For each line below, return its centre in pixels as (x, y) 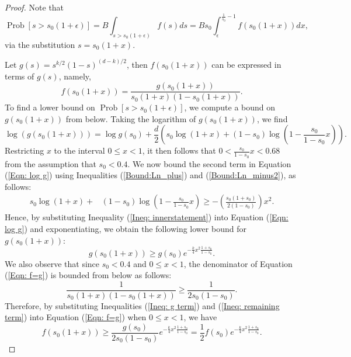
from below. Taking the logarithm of (131, 118)
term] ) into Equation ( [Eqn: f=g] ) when (76, 317)
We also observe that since (52, 263)
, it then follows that (179, 150)
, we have (200, 317)
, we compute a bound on (230, 107)
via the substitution (40, 44)
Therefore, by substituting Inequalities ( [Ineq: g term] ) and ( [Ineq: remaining (142, 305)
